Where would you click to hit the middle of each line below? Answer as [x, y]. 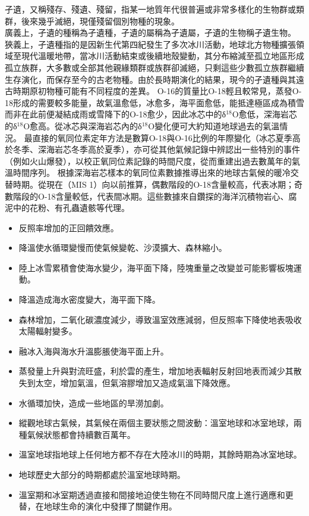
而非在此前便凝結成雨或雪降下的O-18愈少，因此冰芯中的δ [116, 114]
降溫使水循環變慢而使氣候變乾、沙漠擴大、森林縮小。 [123, 248]
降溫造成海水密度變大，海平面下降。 [89, 299]
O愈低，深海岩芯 [264, 114]
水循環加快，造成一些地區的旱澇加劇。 [94, 402]
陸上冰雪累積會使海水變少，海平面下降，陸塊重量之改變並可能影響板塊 [156, 267]
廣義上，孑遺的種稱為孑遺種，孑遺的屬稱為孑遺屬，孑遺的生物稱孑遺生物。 [150, 32]
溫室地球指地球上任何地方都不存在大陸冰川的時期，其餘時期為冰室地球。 [160, 454]
